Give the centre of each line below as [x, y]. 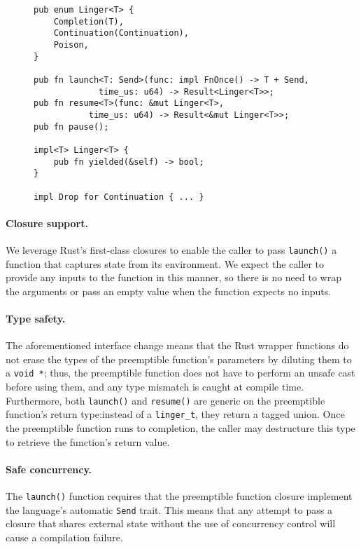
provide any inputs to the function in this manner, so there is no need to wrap [174, 277]
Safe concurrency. [49, 469]
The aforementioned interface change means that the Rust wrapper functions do [177, 345]
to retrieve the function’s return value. [88, 441]
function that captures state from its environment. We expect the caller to [165, 263]
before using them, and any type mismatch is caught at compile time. [155, 387]
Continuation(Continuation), [121, 33]
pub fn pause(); [71, 127]
